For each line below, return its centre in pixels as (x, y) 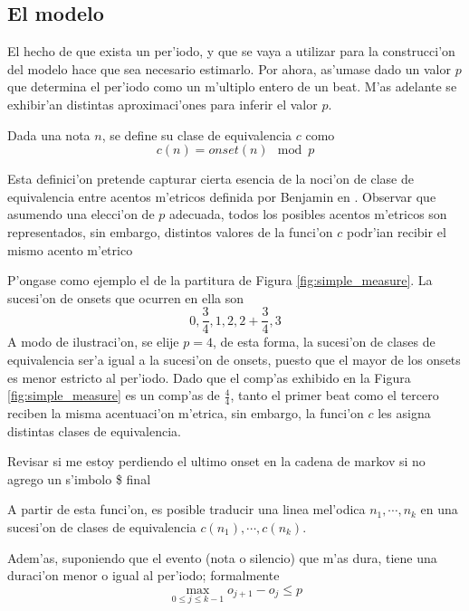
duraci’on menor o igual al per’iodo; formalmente (144, 575)
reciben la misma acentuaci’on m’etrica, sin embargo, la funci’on (186, 413)
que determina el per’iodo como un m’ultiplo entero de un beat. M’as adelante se (232, 86)
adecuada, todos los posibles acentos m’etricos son (308, 214)
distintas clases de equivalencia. (95, 430)
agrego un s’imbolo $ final (79, 478)
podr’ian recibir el (396, 231)
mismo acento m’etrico (70, 249)
